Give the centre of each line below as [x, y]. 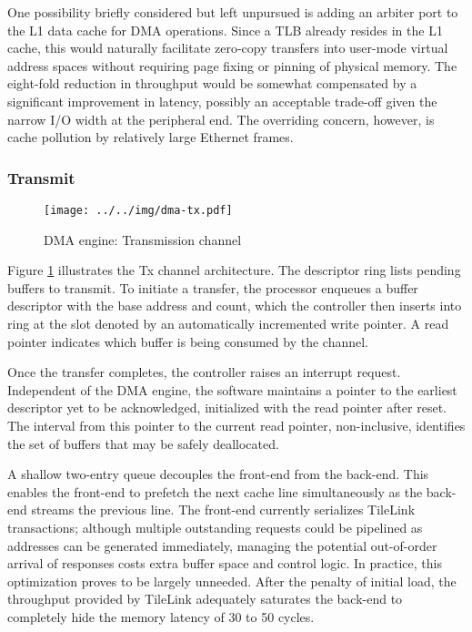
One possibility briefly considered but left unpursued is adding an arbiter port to [233, 12]
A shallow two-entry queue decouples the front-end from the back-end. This [218, 474]
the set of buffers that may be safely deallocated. [143, 443]
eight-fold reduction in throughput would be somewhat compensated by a [212, 83]
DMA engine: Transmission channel [143, 239]
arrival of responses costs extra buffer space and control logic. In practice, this [225, 563]
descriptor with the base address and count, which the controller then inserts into [235, 306]
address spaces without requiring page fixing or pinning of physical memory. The [232, 65]
